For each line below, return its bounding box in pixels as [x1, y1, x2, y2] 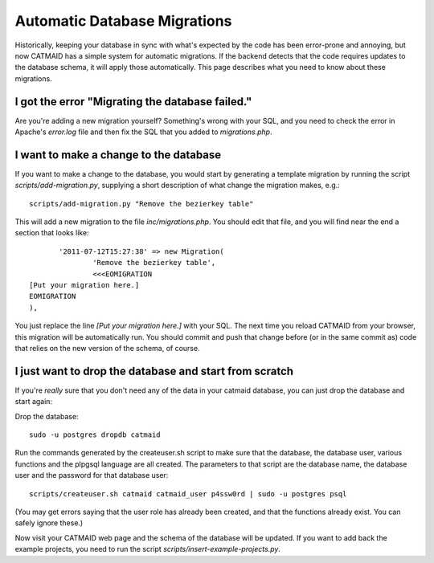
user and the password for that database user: [14, 471, 169, 480]
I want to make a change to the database [14, 148, 222, 161]
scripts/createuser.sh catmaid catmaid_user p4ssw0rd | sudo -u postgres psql [29, 489, 347, 498]
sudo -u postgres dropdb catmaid [29, 430, 161, 439]
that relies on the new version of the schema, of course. [14, 344, 200, 353]
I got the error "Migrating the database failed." [14, 95, 252, 108]
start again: [14, 397, 52, 406]
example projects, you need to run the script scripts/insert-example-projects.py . [14, 545, 281, 554]
